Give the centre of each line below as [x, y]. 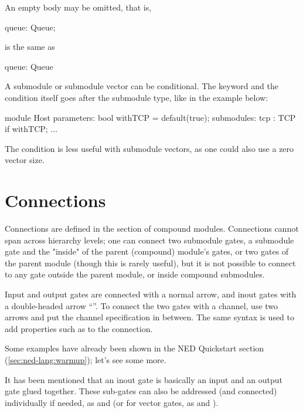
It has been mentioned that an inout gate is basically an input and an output [144, 379]
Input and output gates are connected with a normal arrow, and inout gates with [151, 294]
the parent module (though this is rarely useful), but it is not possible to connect [150, 263]
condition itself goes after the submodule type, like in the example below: [137, 97]
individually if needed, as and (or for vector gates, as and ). [112, 402]
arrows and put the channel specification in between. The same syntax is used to [150, 317]
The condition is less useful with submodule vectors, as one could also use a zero [149, 148]
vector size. [25, 160]
